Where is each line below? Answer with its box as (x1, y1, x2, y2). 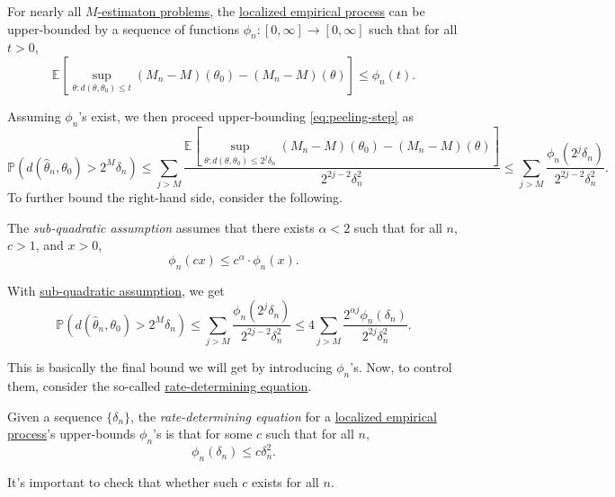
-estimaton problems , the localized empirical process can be (97, 2, 425, 20)
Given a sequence (7, 406, 102, 425)
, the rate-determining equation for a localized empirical (130, 406, 437, 425)
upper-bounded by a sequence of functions (7, 19, 240, 38)
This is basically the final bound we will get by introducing (7, 358, 333, 377)
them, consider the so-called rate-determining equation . (7, 376, 312, 395)
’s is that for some (153, 424, 253, 443)
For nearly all (7, 2, 82, 20)
